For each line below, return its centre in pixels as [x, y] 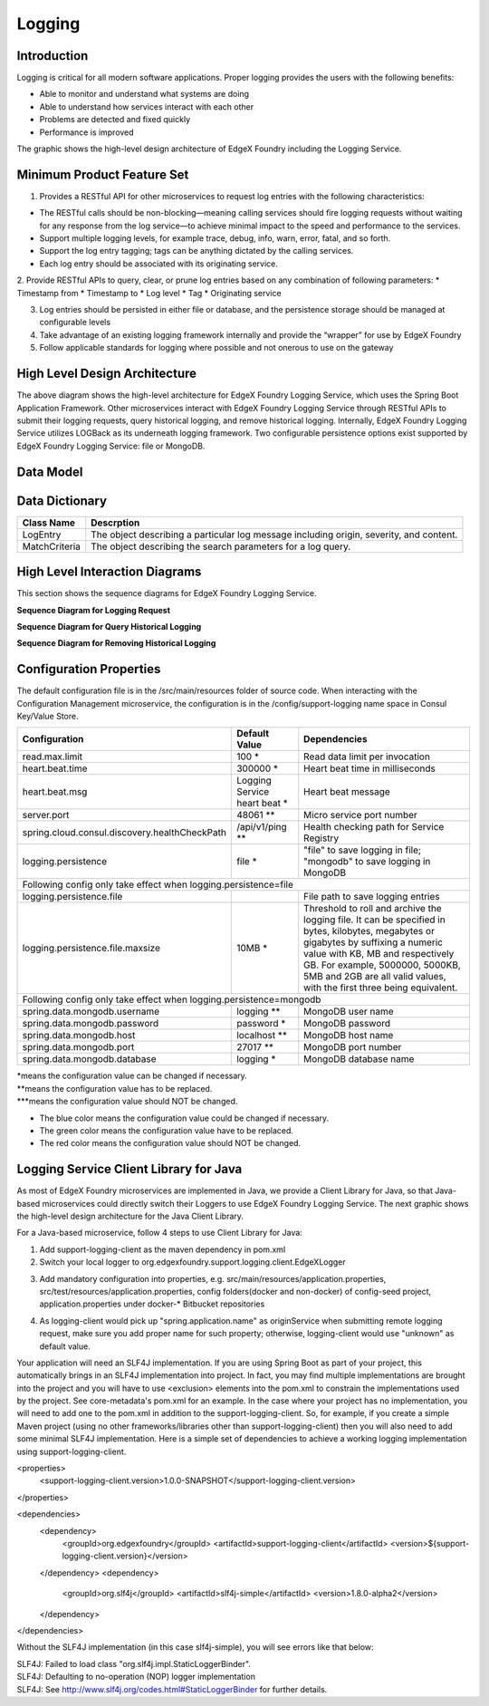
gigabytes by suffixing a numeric [374, 942]
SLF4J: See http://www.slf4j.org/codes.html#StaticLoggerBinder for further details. [172, 1689]
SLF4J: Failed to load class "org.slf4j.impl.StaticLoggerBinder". [134, 1663]
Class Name [49, 523]
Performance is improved [87, 132]
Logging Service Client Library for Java [129, 1169]
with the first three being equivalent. [381, 988]
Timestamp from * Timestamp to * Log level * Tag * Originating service [149, 293]
